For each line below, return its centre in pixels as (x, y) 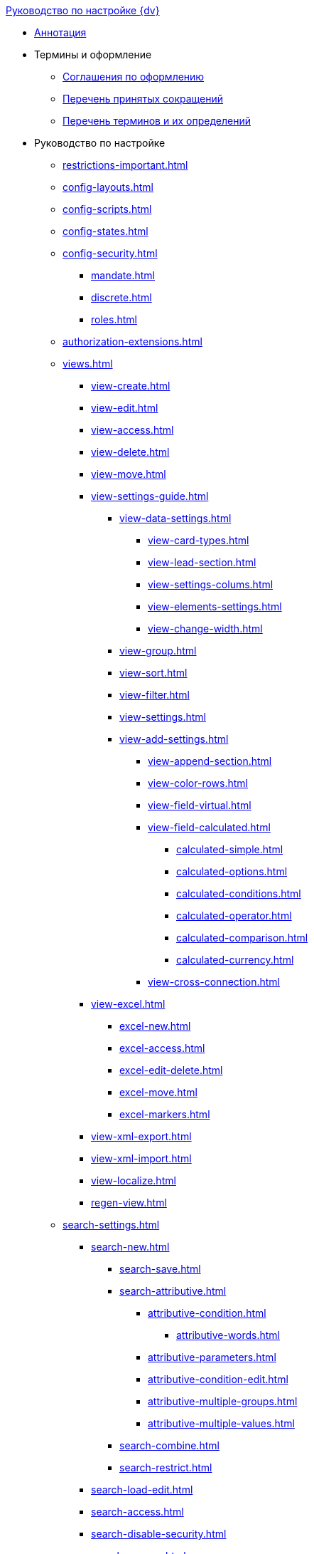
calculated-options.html (232, 871)
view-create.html (131, 386)
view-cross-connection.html (214, 982)
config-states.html (105, 231)
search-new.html (130, 1247)
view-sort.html (153, 673)
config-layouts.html (108, 187)
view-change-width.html (205, 629)
